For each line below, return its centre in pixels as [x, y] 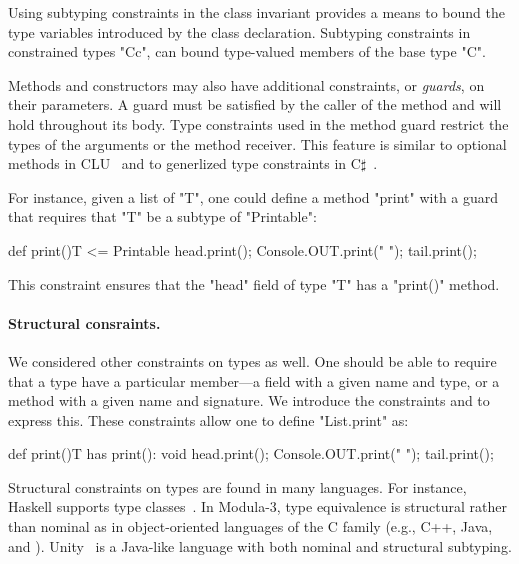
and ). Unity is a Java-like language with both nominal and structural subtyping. [260, 545]
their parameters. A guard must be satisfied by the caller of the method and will [255, 104]
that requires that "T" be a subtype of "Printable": [162, 216]
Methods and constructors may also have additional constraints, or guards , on [246, 84]
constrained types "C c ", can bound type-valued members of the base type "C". [247, 51]
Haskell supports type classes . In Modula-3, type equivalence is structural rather [257, 506]
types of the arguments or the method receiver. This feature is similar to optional [257, 143]
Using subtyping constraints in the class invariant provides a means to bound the [256, 12]
